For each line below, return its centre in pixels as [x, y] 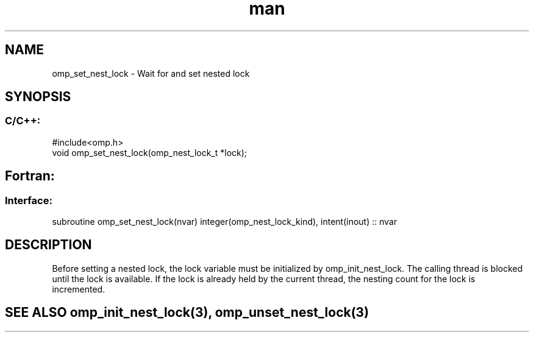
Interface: [29, 200]
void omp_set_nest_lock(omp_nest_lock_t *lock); [150, 152]
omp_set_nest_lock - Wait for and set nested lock [151, 73]
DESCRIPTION [48, 245]
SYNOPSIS [38, 97]
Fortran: [30, 176]
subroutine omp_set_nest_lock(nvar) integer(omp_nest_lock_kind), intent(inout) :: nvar [225, 222]
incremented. [79, 289]
